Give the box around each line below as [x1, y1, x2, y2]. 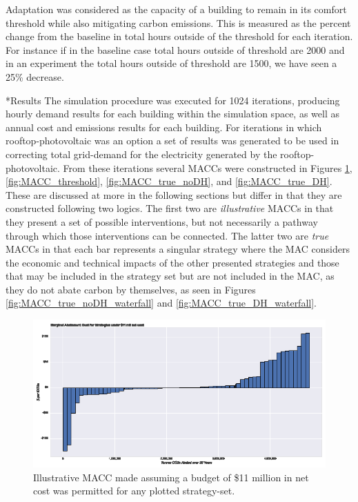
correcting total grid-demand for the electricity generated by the [6, 146, 277, 161]
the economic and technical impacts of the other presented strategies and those [6, 255, 339, 269]
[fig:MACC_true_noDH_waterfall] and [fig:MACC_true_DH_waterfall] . [6, 296, 317, 310]
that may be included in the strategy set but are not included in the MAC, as [6, 269, 335, 283]
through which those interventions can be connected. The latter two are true [6, 228, 329, 242]
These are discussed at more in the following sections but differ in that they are [6, 187, 342, 202]
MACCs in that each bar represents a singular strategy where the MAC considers [6, 242, 350, 256]
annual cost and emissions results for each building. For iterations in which [6, 119, 322, 134]
